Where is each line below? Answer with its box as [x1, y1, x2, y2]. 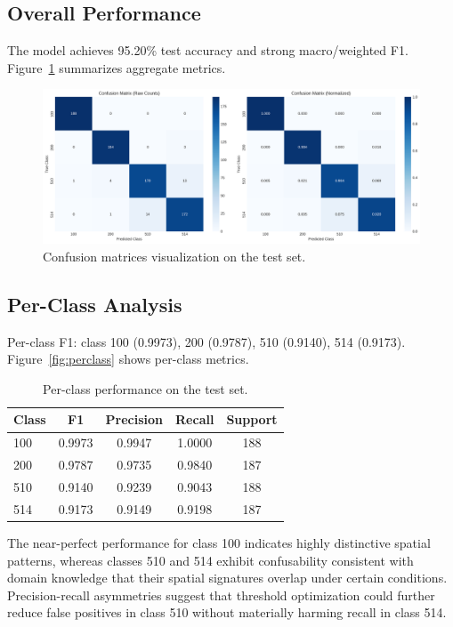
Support [226, 410, 278, 429]
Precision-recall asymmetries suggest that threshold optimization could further [7, 585, 435, 604]
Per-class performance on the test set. [43, 379, 248, 398]
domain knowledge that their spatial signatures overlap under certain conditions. [7, 568, 448, 587]
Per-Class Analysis [7, 290, 182, 318]
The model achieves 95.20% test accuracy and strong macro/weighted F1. [7, 41, 409, 60]
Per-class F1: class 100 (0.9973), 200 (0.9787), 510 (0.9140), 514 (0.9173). [7, 332, 406, 350]
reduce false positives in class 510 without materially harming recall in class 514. [7, 603, 447, 622]
